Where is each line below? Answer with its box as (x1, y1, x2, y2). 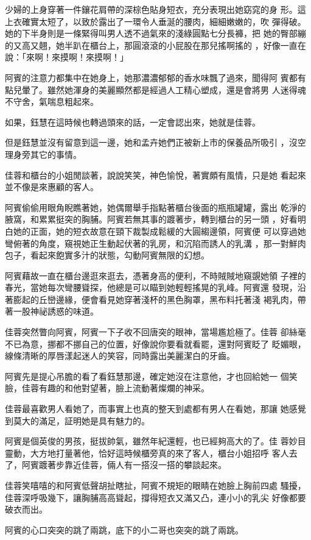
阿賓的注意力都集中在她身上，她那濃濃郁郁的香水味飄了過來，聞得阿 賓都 (5, 71, 298, 83)
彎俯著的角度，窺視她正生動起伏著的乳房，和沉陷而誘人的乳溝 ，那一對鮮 (5, 236, 298, 249)
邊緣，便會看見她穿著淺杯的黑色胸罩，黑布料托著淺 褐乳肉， (55, 293, 298, 305)
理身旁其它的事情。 (5, 147, 82, 160)
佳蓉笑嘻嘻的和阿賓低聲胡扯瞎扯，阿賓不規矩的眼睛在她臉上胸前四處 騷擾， (5, 479, 306, 491)
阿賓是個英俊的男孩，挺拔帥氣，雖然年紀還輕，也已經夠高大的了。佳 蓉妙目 (5, 435, 306, 447)
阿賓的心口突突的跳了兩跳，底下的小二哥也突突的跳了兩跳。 (5, 523, 243, 536)
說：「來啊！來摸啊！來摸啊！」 (5, 51, 128, 63)
